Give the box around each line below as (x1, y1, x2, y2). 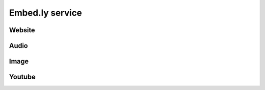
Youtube (9, 73, 36, 81)
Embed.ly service (9, 7, 82, 18)
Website (9, 26, 35, 34)
